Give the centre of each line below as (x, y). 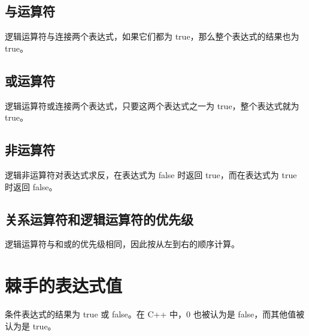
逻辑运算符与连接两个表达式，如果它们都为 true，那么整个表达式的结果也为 (152, 36)
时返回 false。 (31, 186)
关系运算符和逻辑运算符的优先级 (99, 219)
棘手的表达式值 (64, 285)
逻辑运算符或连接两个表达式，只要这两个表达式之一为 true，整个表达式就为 (152, 105)
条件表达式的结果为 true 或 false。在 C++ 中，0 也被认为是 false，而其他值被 (155, 314)
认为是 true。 (31, 325)
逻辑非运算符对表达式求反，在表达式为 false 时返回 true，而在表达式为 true (151, 174)
